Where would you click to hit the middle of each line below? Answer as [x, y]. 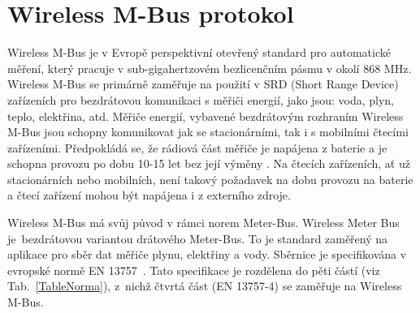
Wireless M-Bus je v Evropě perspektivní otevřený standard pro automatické [199, 52]
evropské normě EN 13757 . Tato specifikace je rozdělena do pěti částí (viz [194, 270]
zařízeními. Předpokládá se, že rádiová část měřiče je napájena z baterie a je [197, 147]
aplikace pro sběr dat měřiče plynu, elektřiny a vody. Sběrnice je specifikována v [207, 254]
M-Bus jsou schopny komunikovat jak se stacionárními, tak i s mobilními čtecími [208, 132]
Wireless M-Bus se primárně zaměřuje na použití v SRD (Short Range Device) [203, 84]
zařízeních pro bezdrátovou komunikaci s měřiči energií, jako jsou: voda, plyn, [201, 99]
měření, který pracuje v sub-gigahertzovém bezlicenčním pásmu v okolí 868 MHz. [210, 68]
